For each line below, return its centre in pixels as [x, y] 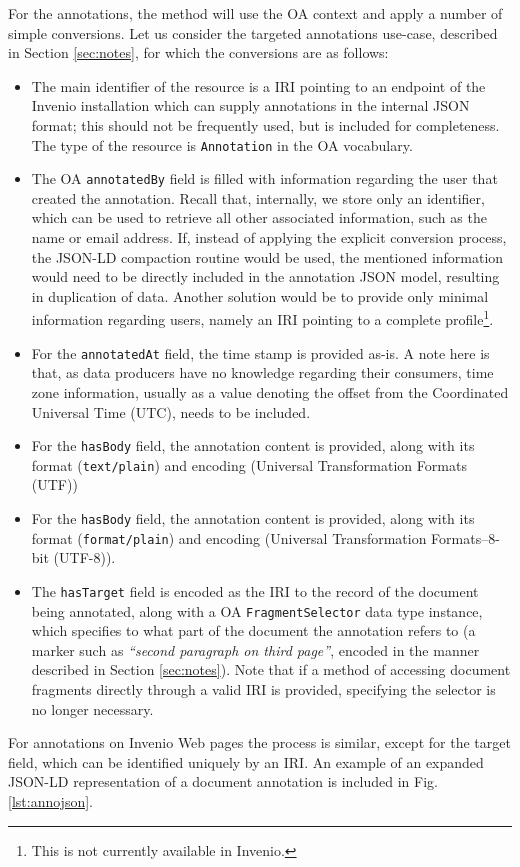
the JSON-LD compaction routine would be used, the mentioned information [267, 256]
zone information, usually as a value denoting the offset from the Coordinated [270, 391]
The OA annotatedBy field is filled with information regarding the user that [264, 178]
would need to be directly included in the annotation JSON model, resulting [265, 276]
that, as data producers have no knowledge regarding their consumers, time [262, 372]
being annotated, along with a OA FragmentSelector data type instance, [257, 610]
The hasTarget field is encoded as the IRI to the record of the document [255, 590]
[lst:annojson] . [50, 801]
